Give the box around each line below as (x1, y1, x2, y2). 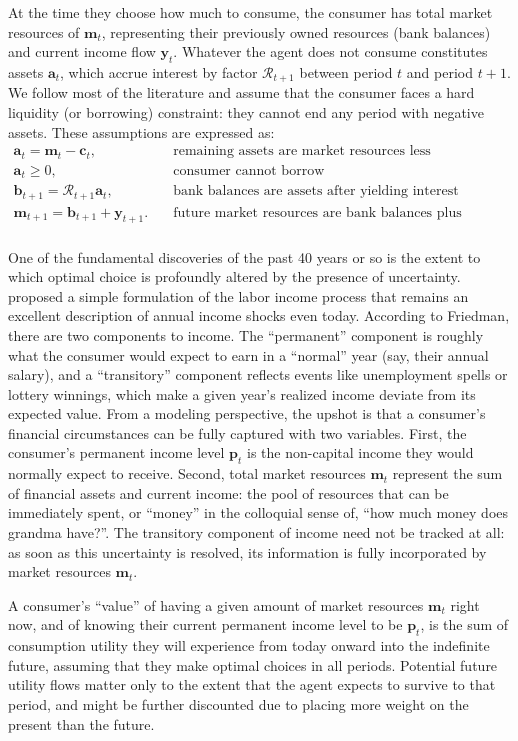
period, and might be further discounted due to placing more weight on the (8, 694, 469, 714)
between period (299, 61, 393, 82)
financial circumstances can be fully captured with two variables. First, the (8, 422, 467, 443)
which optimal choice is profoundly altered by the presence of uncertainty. (8, 266, 461, 287)
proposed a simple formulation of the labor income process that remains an (8, 285, 469, 306)
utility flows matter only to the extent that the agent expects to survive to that (8, 674, 496, 695)
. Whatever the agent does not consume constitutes (173, 41, 488, 62)
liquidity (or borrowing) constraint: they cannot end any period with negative (8, 102, 484, 123)
